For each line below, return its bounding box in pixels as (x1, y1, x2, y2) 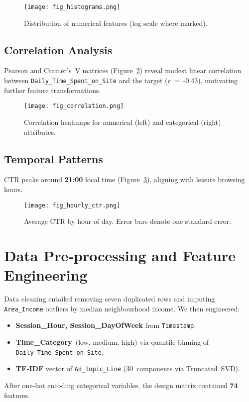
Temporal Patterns (4, 151, 103, 166)
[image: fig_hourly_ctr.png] (24, 201, 121, 209)
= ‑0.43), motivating (174, 75, 238, 86)
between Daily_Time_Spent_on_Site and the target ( (4, 75, 168, 86)
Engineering (4, 265, 88, 285)
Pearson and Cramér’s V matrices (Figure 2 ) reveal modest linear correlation (4, 65, 242, 76)
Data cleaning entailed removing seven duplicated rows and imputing (4, 294, 215, 304)
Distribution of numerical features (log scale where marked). (24, 17, 208, 28)
